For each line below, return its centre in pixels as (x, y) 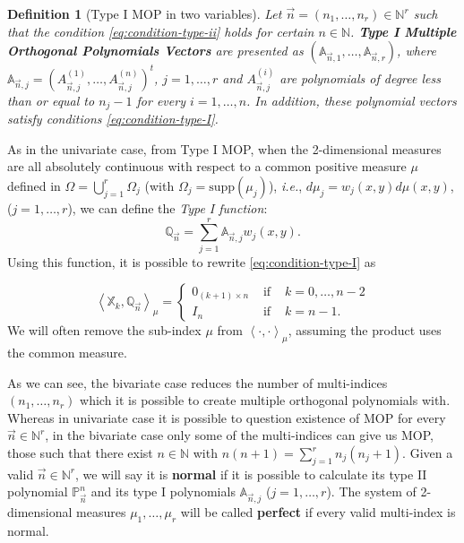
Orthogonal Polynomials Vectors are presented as (155, 51)
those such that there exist (80, 452)
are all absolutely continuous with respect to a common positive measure (207, 166)
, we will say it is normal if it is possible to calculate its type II (251, 474)
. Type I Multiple (404, 31)
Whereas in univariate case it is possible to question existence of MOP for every (227, 417)
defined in (34, 185)
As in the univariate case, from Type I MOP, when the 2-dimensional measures (224, 148)
